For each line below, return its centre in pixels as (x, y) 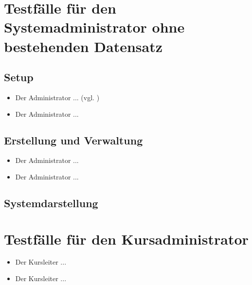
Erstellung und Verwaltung (73, 140)
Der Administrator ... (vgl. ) (57, 97)
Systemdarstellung (51, 203)
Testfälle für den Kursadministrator (126, 239)
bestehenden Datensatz (83, 46)
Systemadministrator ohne (94, 27)
